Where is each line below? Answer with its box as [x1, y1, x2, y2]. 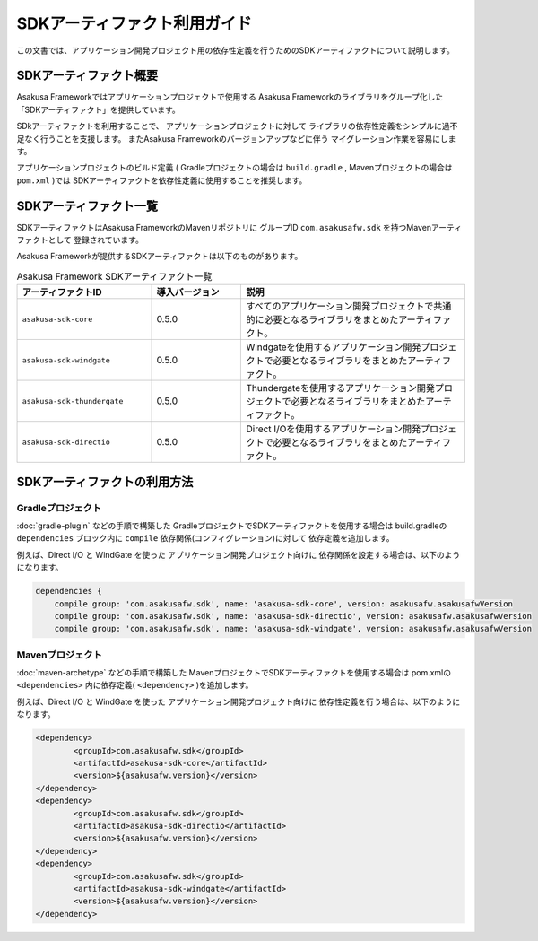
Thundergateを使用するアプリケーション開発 [246, 382, 435, 395]
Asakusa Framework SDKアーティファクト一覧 [16, 270, 213, 283]
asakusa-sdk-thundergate [22, 396, 124, 405]
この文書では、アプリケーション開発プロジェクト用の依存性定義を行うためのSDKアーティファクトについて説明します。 [16, 45, 455, 56]
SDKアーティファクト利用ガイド [16, 13, 253, 33]
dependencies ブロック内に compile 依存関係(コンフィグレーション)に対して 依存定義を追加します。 [16, 533, 395, 544]
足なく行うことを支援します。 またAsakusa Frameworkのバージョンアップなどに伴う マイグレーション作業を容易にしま [16, 133, 456, 144]
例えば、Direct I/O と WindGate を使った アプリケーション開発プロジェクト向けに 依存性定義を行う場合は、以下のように [16, 696, 461, 707]
